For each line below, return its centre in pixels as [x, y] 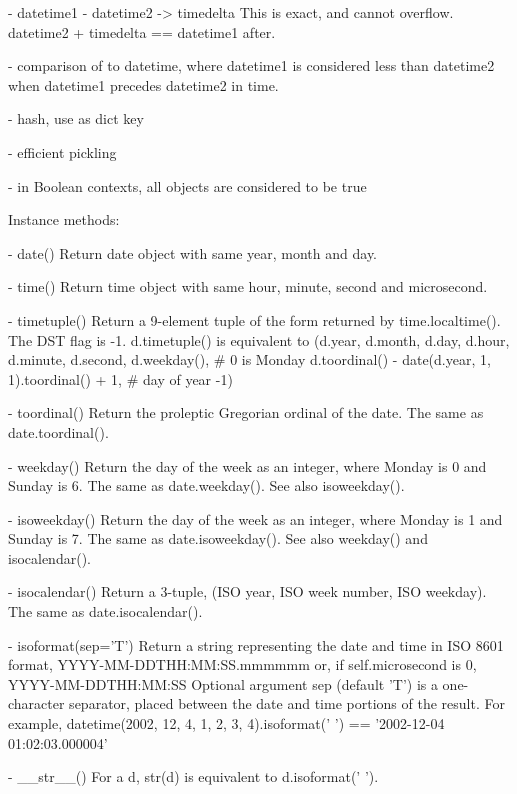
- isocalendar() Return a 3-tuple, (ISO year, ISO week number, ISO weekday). [247, 591]
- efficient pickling [62, 151]
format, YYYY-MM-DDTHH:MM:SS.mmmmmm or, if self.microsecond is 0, [242, 664]
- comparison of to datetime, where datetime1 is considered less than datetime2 [251, 65]
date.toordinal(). [58, 431]
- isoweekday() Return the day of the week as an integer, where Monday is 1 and [255, 518]
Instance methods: [64, 219]
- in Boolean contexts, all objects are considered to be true [187, 185]
